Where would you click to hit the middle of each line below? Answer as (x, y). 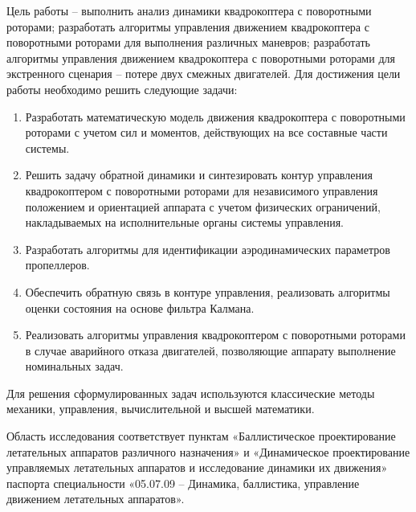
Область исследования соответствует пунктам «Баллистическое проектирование (201, 436)
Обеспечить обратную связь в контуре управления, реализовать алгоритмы (208, 291)
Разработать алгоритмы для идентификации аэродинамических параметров (208, 249)
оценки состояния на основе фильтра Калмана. (140, 307)
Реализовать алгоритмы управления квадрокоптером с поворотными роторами (215, 335)
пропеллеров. (57, 265)
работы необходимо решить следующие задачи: (122, 89)
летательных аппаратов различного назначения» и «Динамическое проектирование (208, 451)
